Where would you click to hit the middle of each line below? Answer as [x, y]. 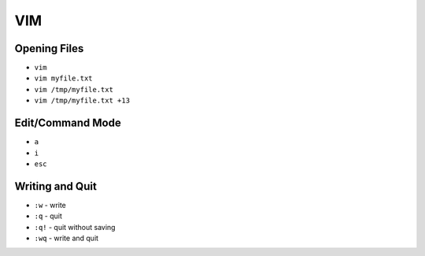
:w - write [50, 205]
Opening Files [49, 48]
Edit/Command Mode [68, 123]
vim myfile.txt [64, 78]
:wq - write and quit [66, 238]
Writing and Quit [56, 186]
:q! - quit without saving [75, 227]
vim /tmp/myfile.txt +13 [82, 101]
